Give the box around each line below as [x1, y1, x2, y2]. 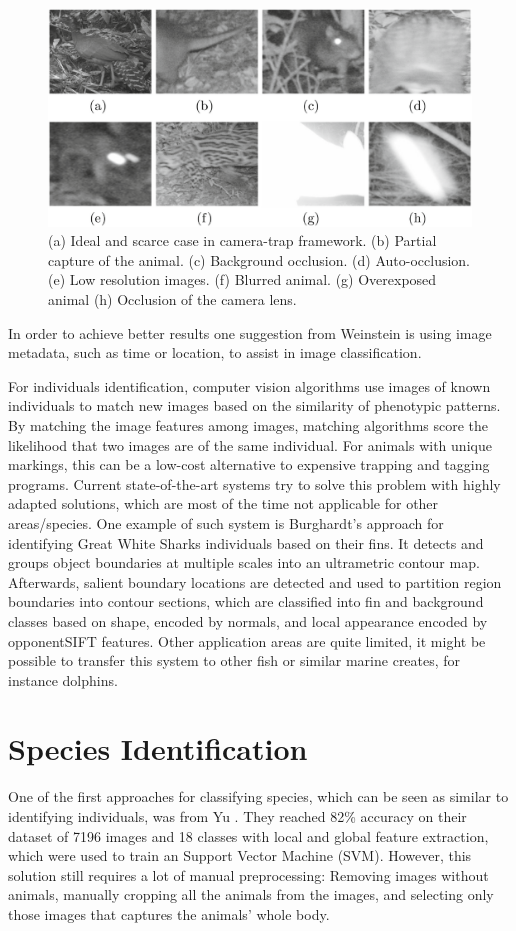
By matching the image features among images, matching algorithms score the [8, 414, 489, 435]
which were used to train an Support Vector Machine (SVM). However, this [8, 845, 472, 866]
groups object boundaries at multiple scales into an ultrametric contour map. [8, 552, 480, 573]
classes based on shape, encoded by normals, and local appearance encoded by [8, 610, 488, 631]
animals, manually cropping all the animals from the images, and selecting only [8, 884, 494, 905]
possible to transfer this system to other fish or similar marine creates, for [8, 650, 461, 671]
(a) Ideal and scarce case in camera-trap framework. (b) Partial [48, 230, 437, 251]
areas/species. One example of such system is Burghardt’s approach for [8, 512, 444, 533]
